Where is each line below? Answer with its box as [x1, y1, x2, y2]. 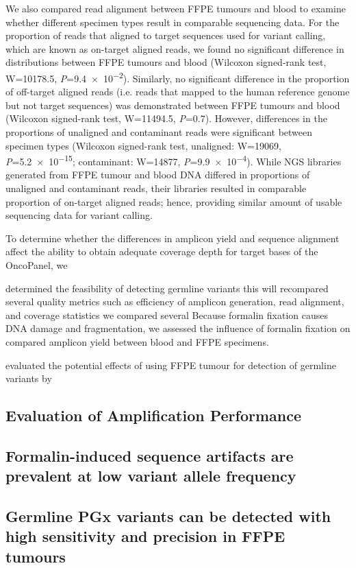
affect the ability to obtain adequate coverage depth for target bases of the [5, 244, 318, 259]
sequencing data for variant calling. [5, 208, 153, 222]
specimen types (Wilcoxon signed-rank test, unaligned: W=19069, [5, 138, 281, 152]
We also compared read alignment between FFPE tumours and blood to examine [5, 1, 346, 15]
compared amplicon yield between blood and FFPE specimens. [5, 334, 269, 348]
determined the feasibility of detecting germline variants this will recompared [5, 281, 329, 295]
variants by [5, 371, 52, 386]
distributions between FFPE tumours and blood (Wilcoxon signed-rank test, [5, 55, 327, 69]
